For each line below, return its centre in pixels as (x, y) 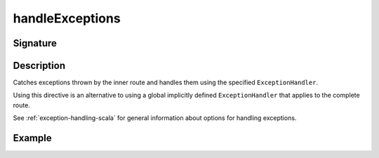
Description (39, 66)
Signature (35, 43)
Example (32, 138)
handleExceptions (67, 18)
